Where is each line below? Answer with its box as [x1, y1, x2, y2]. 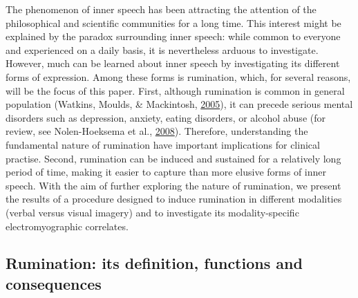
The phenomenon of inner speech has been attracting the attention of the [6, 2, 317, 16]
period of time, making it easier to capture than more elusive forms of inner [6, 165, 327, 179]
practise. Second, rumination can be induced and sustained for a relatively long [6, 151, 341, 165]
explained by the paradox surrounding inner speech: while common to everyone [6, 29, 341, 44]
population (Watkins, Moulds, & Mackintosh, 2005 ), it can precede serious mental [6, 97, 353, 111]
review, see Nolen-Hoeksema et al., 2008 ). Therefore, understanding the [6, 124, 308, 138]
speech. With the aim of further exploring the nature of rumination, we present [6, 178, 341, 192]
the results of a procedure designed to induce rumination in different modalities [6, 192, 342, 206]
